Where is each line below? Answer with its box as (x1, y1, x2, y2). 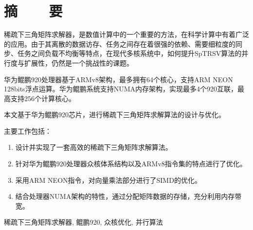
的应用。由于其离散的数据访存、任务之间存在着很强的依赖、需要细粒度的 (4, 38, 235, 49)
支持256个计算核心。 (10, 93, 75, 103)
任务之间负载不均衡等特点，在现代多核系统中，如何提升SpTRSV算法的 (17, 48, 242, 58)
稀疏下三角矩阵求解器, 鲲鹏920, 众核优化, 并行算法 (4, 217, 163, 227)
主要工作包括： (4, 125, 52, 136)
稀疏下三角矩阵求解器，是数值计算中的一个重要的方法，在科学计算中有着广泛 (4, 29, 249, 39)
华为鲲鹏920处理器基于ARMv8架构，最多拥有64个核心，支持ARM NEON (4, 74, 233, 84)
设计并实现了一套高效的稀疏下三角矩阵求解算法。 (15, 142, 172, 152)
